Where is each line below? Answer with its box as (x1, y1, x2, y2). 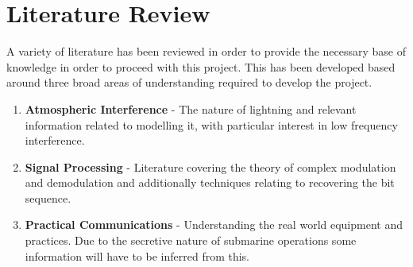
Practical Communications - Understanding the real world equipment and (25, 216, 403, 233)
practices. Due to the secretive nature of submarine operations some (25, 232, 357, 249)
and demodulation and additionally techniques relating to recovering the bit (25, 174, 395, 191)
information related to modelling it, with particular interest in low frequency (25, 116, 398, 133)
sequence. (25, 189, 71, 206)
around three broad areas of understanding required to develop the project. (6, 74, 372, 91)
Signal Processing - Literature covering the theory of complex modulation (25, 158, 396, 175)
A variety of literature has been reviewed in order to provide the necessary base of (6, 43, 407, 60)
